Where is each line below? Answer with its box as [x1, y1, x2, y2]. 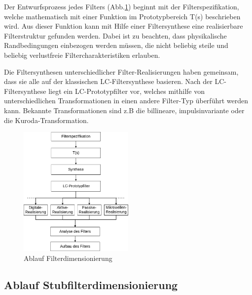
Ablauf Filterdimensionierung [24, 253, 112, 263]
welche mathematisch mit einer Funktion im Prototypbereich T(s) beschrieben [4, 11, 241, 21]
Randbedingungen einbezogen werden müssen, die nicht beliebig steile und [4, 40, 228, 50]
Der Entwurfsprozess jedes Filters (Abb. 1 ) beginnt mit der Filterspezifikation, [4, 1, 239, 11]
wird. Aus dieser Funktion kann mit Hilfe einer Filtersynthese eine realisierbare [4, 21, 243, 31]
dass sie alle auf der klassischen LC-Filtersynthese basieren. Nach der [4, 76, 213, 86]
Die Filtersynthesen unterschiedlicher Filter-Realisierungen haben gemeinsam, [4, 66, 239, 77]
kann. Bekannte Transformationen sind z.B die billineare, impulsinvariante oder [4, 105, 245, 115]
